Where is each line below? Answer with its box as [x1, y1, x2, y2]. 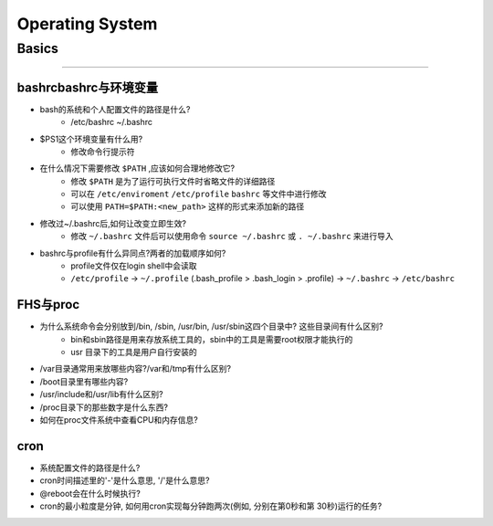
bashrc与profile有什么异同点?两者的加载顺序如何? [39, 247, 226, 258]
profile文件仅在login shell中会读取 [70, 260, 197, 271]
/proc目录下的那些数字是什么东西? [39, 402, 169, 413]
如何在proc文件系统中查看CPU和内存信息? [39, 415, 198, 426]
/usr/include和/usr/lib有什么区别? [39, 389, 163, 400]
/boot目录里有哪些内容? [39, 375, 129, 387]
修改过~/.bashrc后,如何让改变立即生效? [39, 217, 187, 228]
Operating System [16, 14, 158, 34]
